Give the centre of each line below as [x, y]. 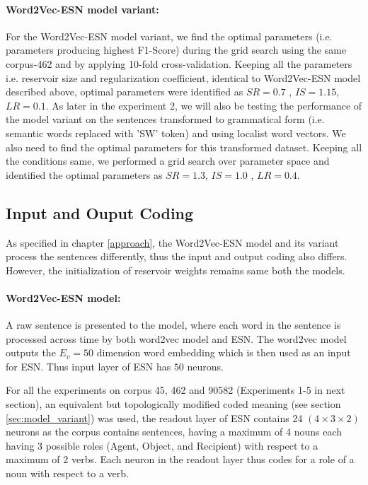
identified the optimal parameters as [84, 174]
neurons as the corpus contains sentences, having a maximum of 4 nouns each [174, 432]
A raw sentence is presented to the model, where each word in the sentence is [173, 325]
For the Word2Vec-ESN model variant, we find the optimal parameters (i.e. [169, 36]
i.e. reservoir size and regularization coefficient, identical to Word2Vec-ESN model [183, 77]
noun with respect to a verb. [67, 473]
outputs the [31, 352]
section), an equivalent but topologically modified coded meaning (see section [173, 404]
